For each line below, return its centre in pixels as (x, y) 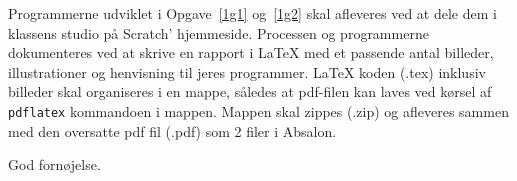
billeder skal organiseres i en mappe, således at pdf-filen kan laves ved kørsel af (250, 91)
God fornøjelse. (54, 164)
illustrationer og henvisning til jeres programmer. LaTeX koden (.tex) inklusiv (247, 71)
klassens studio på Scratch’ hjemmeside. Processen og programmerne (218, 32)
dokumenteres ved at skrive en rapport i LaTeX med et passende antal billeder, (251, 52)
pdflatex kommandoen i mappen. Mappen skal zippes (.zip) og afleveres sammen (258, 110)
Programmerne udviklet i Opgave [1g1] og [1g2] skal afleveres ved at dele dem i (252, 13)
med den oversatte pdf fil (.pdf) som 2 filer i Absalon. (172, 130)
